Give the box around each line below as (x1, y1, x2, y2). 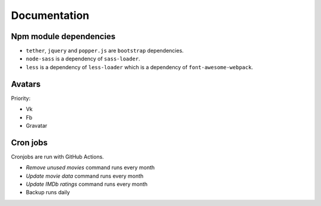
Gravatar (26, 122, 48, 129)
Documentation (11, 9, 90, 22)
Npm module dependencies (11, 31, 116, 41)
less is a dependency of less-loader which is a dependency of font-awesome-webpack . (26, 63, 253, 70)
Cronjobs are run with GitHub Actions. (11, 153, 104, 160)
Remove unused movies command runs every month (26, 164, 155, 171)
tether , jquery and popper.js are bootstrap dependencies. (26, 47, 184, 54)
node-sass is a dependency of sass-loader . (26, 55, 140, 62)
